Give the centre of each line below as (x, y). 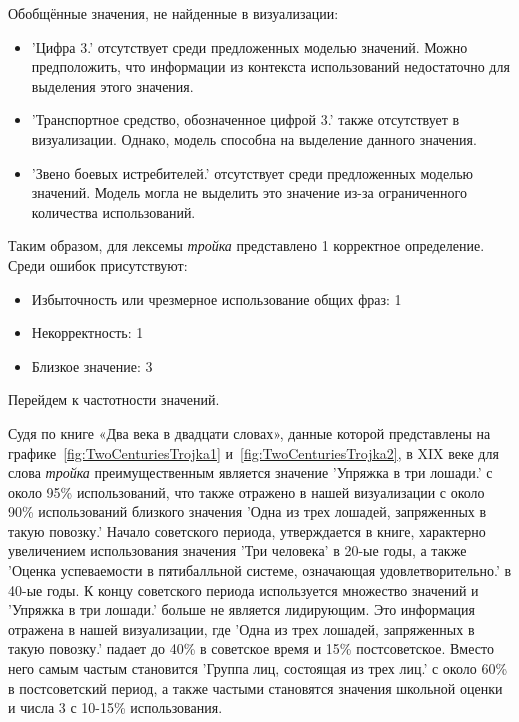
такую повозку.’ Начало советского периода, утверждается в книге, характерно (247, 530)
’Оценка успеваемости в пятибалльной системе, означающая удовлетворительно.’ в (260, 570)
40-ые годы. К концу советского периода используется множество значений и (243, 589)
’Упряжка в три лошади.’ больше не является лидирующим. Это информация (242, 609)
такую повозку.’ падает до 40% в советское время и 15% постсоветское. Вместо (251, 648)
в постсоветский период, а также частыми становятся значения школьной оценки (255, 687)
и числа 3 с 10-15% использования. (115, 707)
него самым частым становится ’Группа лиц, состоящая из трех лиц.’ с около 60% (258, 668)
